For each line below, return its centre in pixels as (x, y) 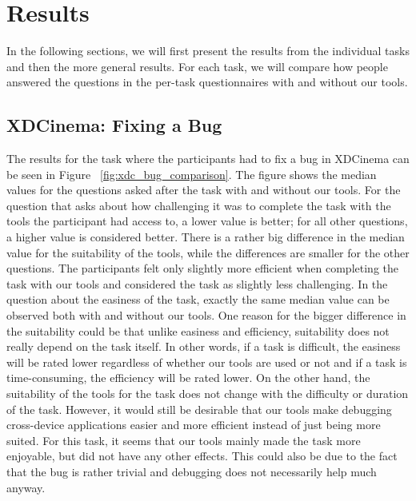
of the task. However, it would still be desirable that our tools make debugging (199, 409)
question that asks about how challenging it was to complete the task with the (199, 205)
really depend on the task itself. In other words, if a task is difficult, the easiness (204, 346)
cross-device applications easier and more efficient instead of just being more (194, 425)
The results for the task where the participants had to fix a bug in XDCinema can (208, 159)
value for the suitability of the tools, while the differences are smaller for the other (208, 252)
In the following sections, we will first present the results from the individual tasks (208, 51)
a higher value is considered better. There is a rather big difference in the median (206, 237)
